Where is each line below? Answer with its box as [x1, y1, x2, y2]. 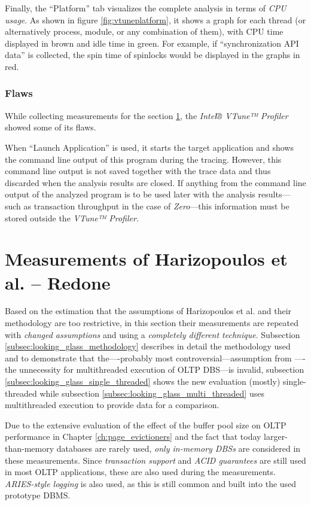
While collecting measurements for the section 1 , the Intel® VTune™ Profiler [5, 109, 288, 121]
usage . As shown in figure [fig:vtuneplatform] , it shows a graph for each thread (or [5, 13, 306, 26]
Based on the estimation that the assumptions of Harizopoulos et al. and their [5, 305, 292, 317]
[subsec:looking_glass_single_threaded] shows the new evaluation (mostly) [5, 375, 280, 387]
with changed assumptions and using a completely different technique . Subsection [5, 328, 300, 340]
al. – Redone [5, 270, 111, 294]
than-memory [5, 442, 54, 454]
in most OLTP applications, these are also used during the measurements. [5, 466, 276, 478]
